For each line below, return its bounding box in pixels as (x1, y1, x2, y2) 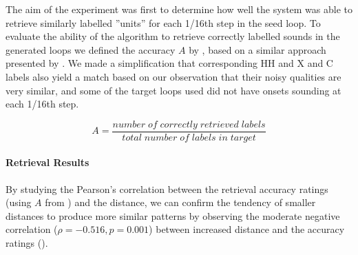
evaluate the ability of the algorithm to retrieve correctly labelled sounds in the (6, 29, 340, 43)
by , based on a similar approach (189, 42, 326, 57)
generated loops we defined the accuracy (6, 42, 176, 57)
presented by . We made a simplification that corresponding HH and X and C (6, 56, 333, 70)
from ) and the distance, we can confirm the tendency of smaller (45, 195, 316, 210)
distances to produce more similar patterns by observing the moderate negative (6, 208, 340, 223)
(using (6, 195, 32, 210)
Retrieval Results (6, 155, 89, 170)
